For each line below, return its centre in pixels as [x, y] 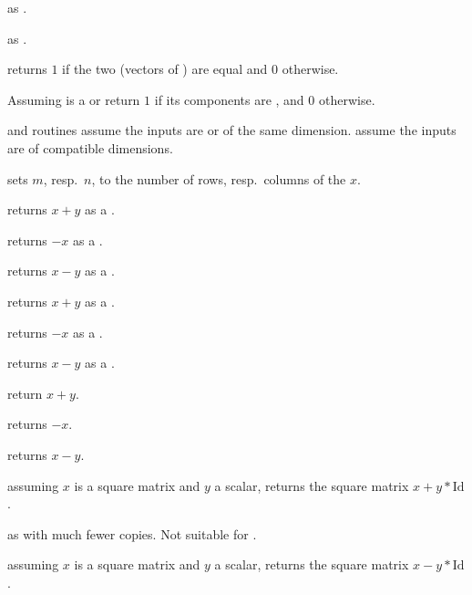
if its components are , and [229, 99]
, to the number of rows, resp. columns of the [219, 178]
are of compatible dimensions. [90, 147]
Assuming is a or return [74, 99]
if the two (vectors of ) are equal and [165, 69]
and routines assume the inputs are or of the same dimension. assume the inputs [232, 130]
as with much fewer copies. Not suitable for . [132, 533]
